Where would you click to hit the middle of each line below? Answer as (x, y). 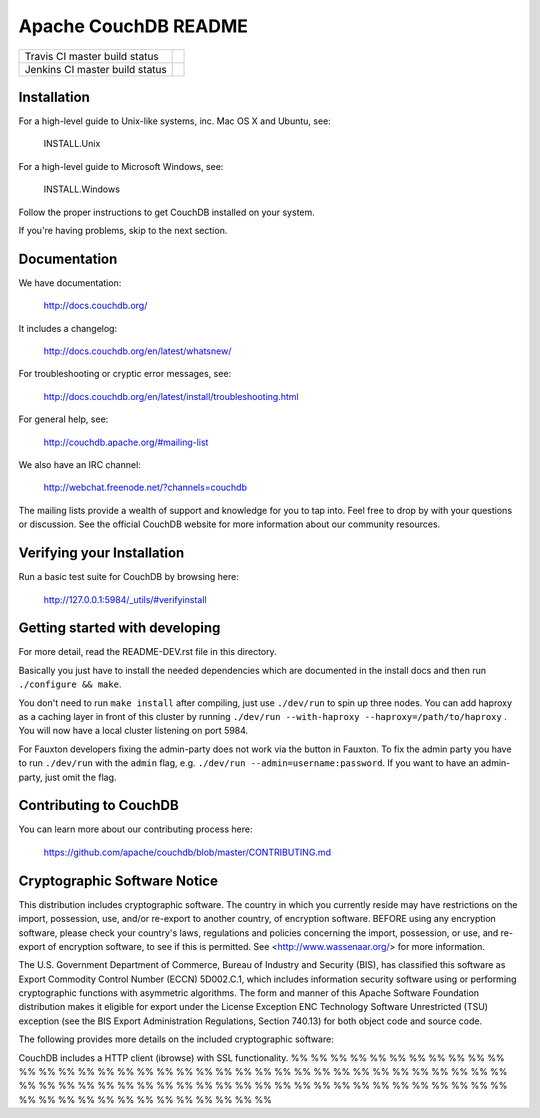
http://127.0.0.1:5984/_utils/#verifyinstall (125, 599)
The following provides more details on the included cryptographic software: (176, 1039)
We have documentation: (70, 282)
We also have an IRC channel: (80, 465)
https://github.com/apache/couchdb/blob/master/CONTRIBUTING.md (187, 852)
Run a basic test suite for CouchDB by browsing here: (129, 577)
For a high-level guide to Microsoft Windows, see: (121, 166)
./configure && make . (70, 684)
